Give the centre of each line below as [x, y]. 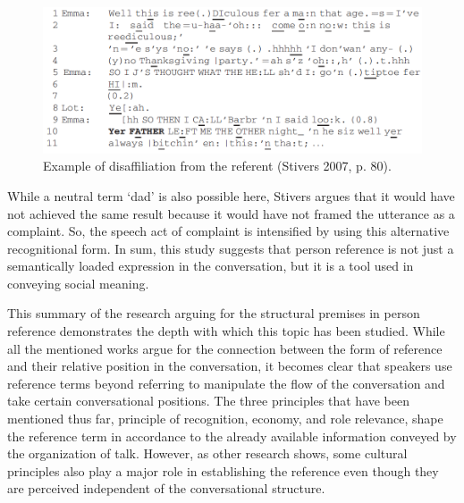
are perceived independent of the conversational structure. [166, 488]
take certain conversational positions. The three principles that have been [209, 401]
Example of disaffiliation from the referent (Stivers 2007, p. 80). [217, 166]
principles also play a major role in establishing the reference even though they [223, 470]
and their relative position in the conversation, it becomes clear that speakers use [230, 366]
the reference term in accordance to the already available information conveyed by [232, 436]
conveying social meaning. [78, 283]
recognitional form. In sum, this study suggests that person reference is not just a [231, 248]
